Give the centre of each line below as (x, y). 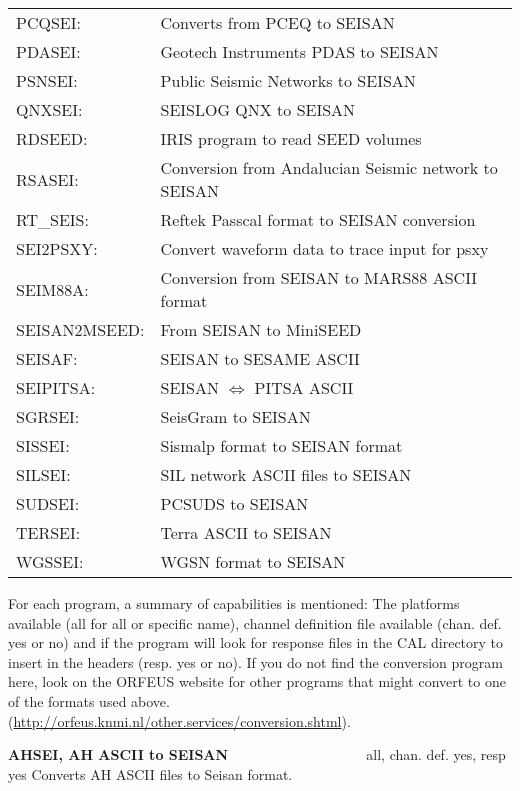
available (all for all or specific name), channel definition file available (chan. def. (255, 622)
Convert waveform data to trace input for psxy (324, 248)
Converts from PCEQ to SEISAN (277, 22)
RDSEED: (52, 138)
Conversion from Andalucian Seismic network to (329, 167)
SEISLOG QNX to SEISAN (258, 109)
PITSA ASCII (304, 387)
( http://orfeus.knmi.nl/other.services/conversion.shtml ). (179, 720)
